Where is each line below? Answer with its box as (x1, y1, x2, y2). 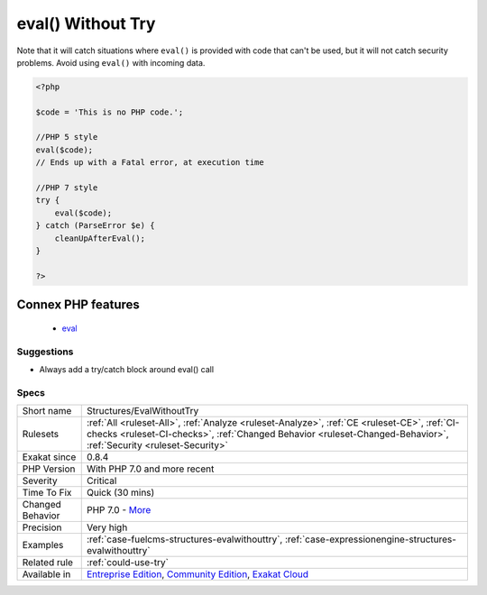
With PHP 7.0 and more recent (86, 462, 215, 475)
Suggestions (16, 345, 74, 358)
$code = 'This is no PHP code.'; (35, 106, 184, 117)
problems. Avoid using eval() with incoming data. (16, 57, 206, 68)
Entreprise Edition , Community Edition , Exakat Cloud (86, 568, 308, 581)
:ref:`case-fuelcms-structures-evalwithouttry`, (86, 533, 283, 545)
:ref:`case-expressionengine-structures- (284, 533, 457, 545)
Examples (22, 539, 64, 552)
